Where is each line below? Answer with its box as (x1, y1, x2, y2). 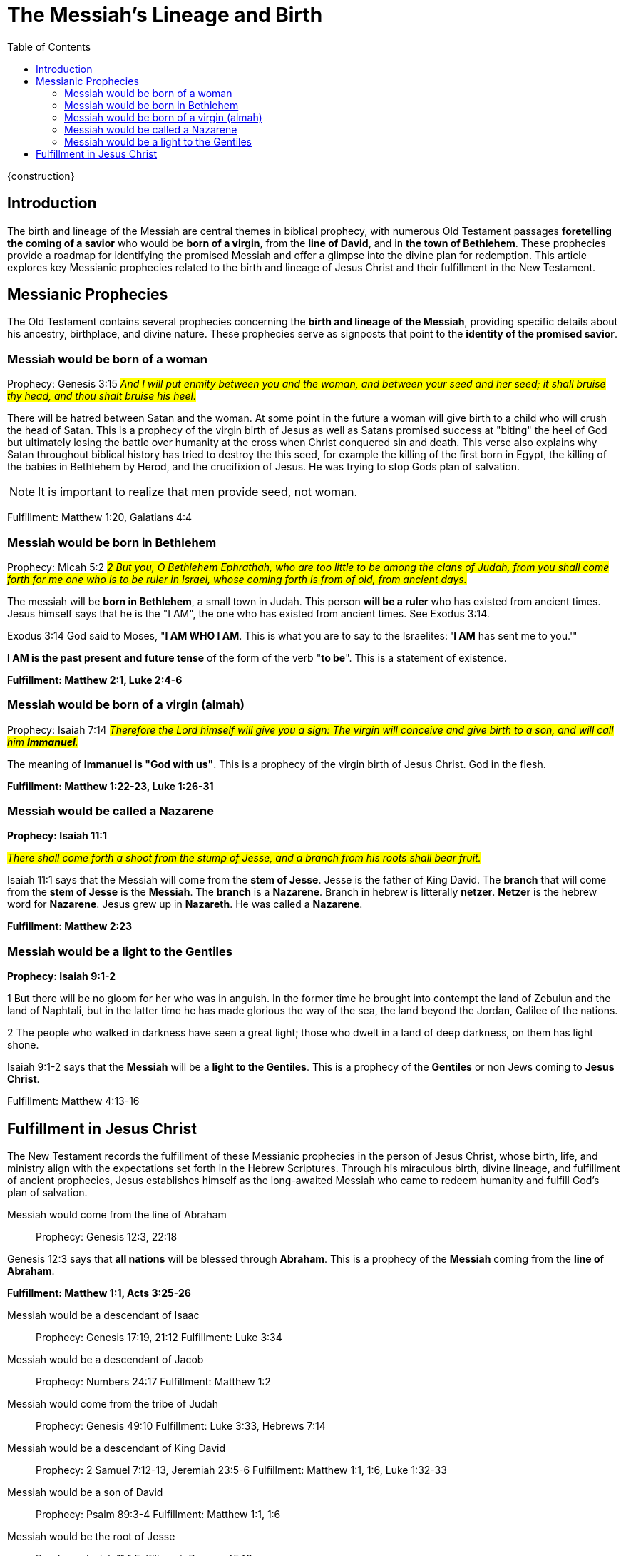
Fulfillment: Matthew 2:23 (7, 920, 133, 933)
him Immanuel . (7, 735, 78, 748)
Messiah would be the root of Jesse (7, 1530, 175, 1543)
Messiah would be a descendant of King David (7, 1442, 225, 1455)
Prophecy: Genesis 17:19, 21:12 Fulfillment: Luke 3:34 (36, 1331, 282, 1344)
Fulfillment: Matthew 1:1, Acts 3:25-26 (7, 1287, 191, 1300)
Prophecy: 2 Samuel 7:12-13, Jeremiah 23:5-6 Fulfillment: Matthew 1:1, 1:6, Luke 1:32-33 (36, 1464, 447, 1477)
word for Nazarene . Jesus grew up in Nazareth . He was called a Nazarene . (7, 898, 363, 911)
